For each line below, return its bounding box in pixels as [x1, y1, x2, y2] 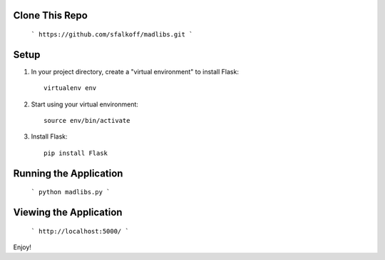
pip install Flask [43, 149, 108, 157]
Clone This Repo [13, 9, 88, 21]
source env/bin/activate [43, 116, 130, 125]
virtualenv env [43, 84, 97, 92]
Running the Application [13, 167, 123, 179]
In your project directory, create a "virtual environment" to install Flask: [31, 67, 239, 76]
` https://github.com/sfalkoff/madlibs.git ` [31, 31, 193, 39]
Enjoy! [13, 243, 32, 251]
